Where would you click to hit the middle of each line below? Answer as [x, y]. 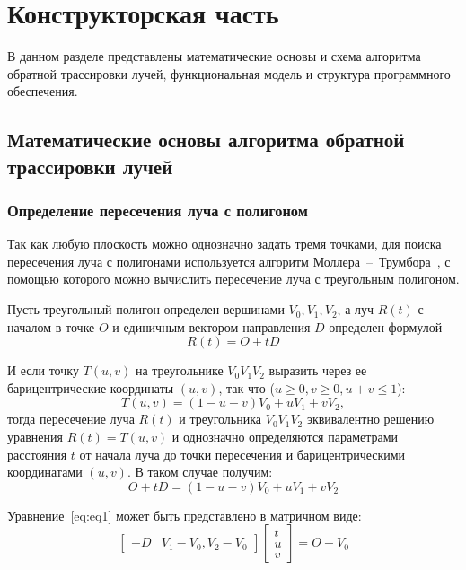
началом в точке [51, 326]
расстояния [37, 454]
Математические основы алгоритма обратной [206, 140]
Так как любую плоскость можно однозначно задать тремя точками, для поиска [224, 244]
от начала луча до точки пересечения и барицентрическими [242, 454]
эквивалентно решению [370, 419]
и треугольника [220, 419]
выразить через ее [318, 370]
